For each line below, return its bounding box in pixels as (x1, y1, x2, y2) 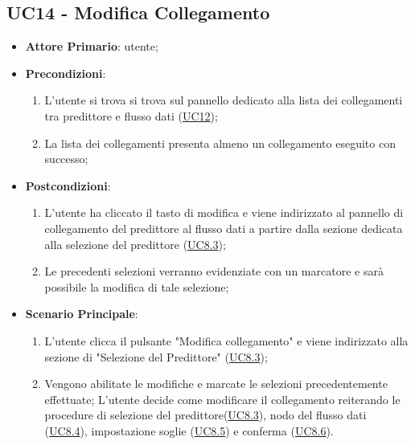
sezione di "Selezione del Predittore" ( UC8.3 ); (44, 348, 268, 365)
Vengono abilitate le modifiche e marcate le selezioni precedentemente (44, 375, 388, 392)
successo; (44, 150, 88, 167)
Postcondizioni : (25, 177, 111, 194)
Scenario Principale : (25, 305, 138, 322)
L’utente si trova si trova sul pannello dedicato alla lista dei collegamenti (44, 92, 403, 108)
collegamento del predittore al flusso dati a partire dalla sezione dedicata (44, 219, 403, 236)
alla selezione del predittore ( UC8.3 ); (44, 235, 226, 252)
